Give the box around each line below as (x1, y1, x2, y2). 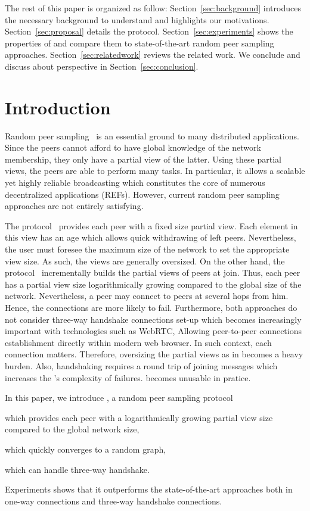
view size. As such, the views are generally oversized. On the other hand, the (5, 254, 285, 267)
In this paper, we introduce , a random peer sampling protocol (5, 391, 233, 404)
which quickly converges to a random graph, (5, 443, 166, 455)
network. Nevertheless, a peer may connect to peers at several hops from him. (5, 289, 289, 302)
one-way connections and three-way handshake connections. (5, 494, 222, 507)
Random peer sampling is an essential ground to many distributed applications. (5, 129, 299, 142)
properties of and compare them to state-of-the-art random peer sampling (5, 36, 274, 49)
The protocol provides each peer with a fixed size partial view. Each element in (5, 219, 298, 232)
